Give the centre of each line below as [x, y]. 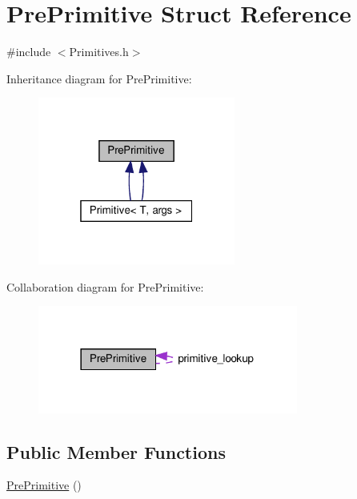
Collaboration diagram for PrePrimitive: [105, 286]
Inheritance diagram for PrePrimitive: [99, 78]
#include [29, 52]
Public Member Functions [116, 451]
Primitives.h [99, 52]
